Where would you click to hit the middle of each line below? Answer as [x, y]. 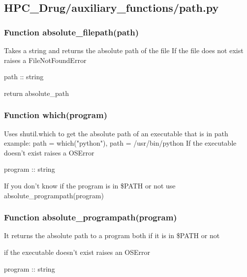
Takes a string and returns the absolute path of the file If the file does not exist [124, 50]
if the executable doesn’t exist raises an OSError [77, 252]
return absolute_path [37, 93]
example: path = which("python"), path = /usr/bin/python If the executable [120, 143]
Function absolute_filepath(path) [72, 32]
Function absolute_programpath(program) [91, 217]
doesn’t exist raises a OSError [49, 152]
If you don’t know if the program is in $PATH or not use [90, 185]
